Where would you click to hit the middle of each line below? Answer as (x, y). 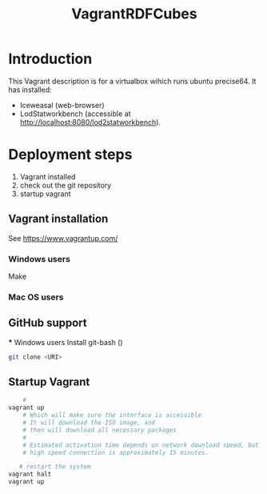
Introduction (50, 59)
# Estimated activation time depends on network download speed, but (141, 445)
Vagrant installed (48, 176)
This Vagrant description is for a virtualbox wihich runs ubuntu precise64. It (132, 81)
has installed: (30, 90)
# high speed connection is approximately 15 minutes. (116, 452)
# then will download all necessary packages (100, 430)
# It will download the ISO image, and (89, 423)
